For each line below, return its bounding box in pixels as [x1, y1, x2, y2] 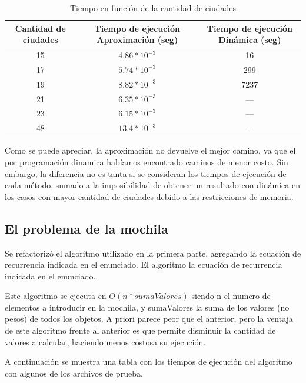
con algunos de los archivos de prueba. [5, 367, 143, 379]
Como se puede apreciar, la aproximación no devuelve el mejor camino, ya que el [5, 144, 296, 156]
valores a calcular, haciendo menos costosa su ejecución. [5, 335, 206, 348]
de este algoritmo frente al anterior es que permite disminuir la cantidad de [5, 324, 276, 337]
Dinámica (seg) [218, 34, 281, 46]
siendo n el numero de [191, 289, 271, 302]
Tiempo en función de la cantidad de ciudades [69, 2, 237, 14]
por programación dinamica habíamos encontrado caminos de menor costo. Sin [5, 155, 288, 168]
